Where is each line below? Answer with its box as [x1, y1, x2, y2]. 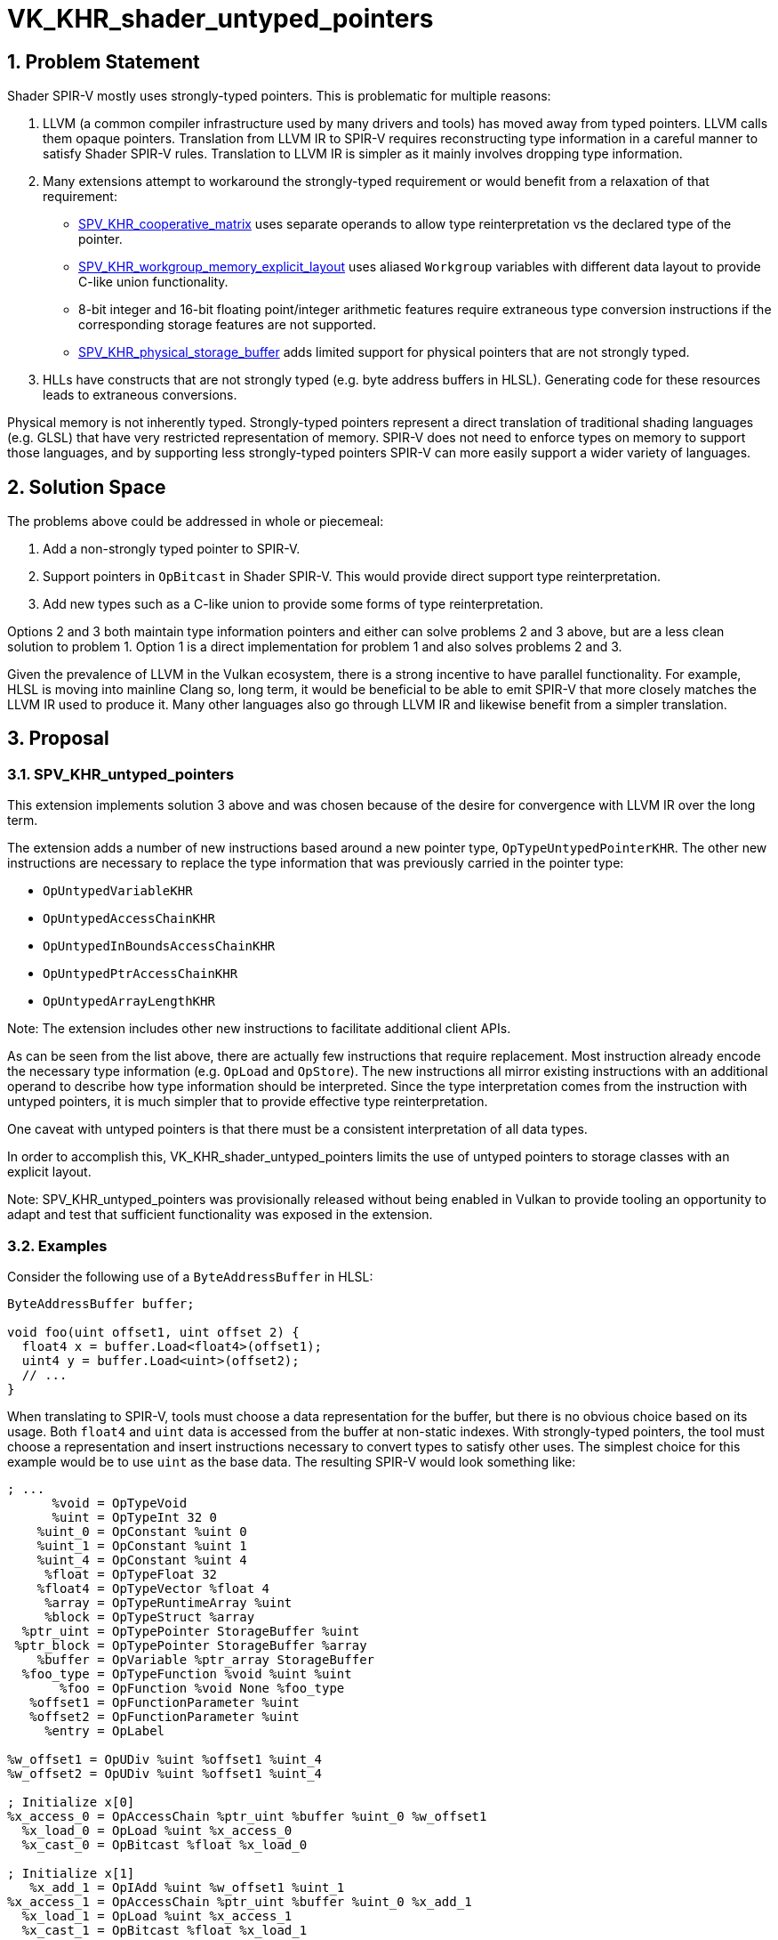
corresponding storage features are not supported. [78, 317, 376, 333]
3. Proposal [7, 727, 109, 750]
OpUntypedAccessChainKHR [43, 911, 215, 926]
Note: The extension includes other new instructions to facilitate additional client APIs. [7, 1021, 511, 1037]
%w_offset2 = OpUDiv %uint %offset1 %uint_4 [7, 1766, 323, 1781]
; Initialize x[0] [7, 1794, 135, 1809]
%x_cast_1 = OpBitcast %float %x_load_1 [21, 1922, 308, 1937]
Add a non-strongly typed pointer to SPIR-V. [43, 541, 301, 557]
